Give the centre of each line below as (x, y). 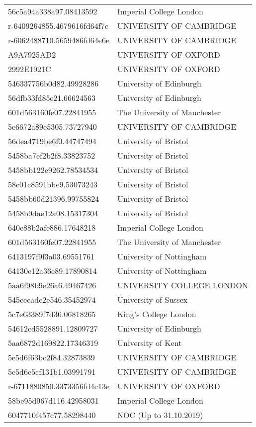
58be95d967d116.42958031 (53, 400)
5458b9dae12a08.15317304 (53, 213)
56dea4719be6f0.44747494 (52, 141)
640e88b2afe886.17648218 (52, 227)
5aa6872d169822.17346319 (53, 343)
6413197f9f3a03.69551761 (51, 256)
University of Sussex (153, 299)
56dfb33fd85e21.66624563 (52, 98)
